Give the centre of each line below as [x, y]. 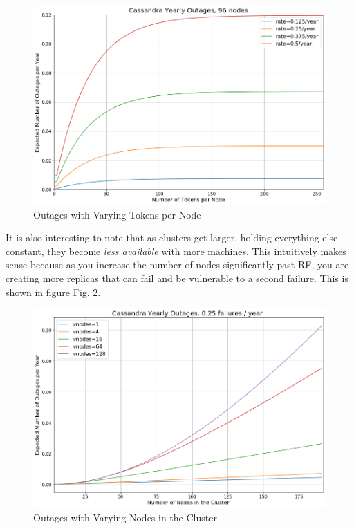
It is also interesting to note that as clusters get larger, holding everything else [172, 238]
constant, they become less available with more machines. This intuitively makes [176, 251]
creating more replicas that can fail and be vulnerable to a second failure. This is [177, 278]
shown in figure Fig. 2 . [53, 291]
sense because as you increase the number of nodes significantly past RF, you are [177, 264]
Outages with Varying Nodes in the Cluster [125, 517]
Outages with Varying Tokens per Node [117, 214]
